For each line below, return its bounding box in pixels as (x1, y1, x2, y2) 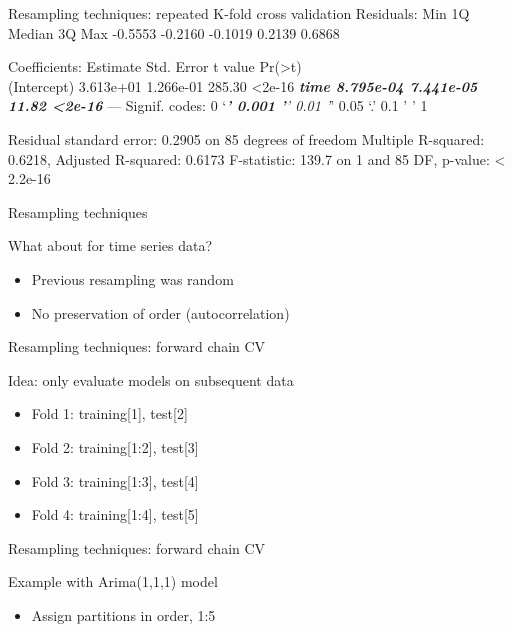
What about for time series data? (8, 235, 213, 256)
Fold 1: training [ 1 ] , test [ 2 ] (31, 403, 188, 424)
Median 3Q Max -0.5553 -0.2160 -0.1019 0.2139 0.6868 (8, 22, 340, 43)
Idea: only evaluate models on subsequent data (8, 369, 294, 390)
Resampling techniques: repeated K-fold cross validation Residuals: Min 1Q (8, 3, 470, 23)
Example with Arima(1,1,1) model (8, 571, 218, 592)
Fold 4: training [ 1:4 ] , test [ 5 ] (31, 504, 199, 525)
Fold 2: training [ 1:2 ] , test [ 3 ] (31, 436, 199, 457)
